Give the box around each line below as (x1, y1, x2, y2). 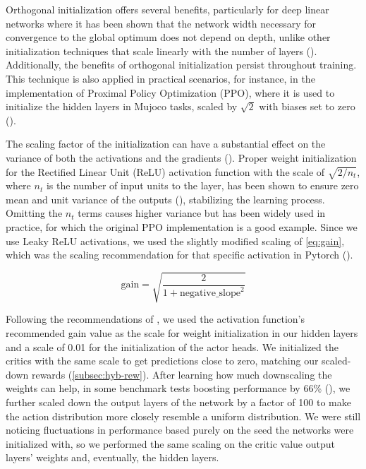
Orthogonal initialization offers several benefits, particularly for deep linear (6, 2, 329, 16)
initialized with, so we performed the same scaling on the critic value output (6, 436, 335, 451)
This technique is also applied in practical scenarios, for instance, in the (6, 71, 315, 85)
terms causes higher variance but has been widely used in (78, 206, 326, 220)
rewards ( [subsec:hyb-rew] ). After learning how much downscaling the (31, 367, 332, 381)
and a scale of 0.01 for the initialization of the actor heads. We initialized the (6, 339, 338, 354)
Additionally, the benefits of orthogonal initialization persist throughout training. (6, 57, 357, 72)
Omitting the (6, 206, 63, 220)
